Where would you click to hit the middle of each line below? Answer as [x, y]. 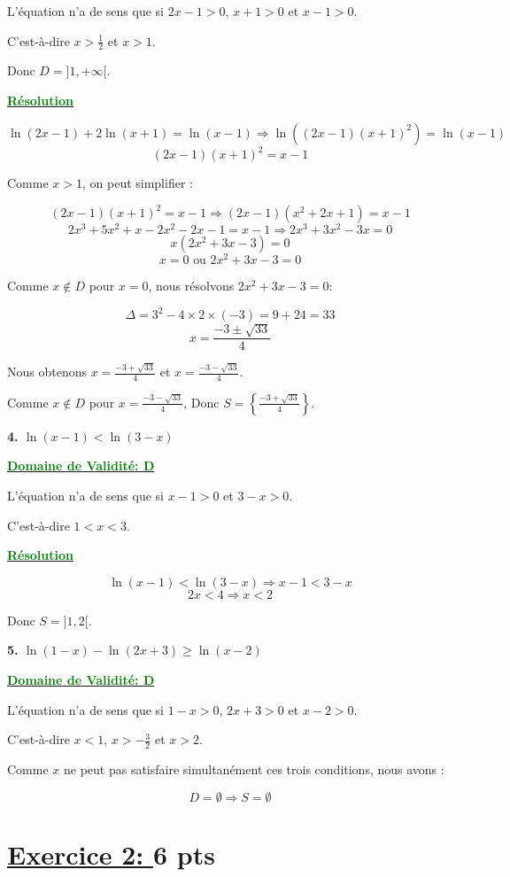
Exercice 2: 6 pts [111, 854]
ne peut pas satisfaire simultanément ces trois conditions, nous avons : [254, 769]
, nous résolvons [191, 286]
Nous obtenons [47, 371]
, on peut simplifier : [137, 183]
